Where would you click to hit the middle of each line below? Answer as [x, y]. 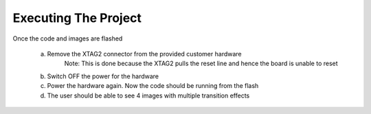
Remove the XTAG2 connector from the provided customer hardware [144, 54]
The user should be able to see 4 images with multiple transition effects [148, 95]
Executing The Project [77, 18]
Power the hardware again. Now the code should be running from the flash [153, 86]
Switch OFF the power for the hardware [103, 76]
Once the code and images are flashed [68, 38]
